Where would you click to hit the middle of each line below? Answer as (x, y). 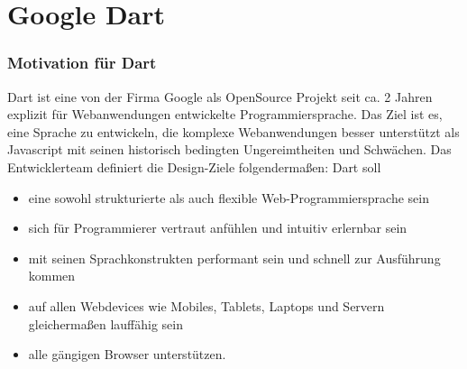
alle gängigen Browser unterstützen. (127, 354)
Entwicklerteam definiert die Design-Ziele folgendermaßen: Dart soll (194, 166)
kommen (52, 276)
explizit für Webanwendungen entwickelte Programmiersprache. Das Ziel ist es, (225, 114)
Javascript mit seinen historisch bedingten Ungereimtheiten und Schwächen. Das (229, 149)
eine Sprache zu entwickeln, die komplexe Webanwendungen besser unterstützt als (233, 131)
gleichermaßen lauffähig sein (106, 323)
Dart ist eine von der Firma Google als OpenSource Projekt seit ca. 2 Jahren (220, 96)
